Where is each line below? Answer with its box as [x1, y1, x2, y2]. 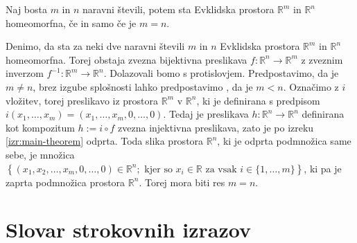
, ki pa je [304, 161, 342, 175]
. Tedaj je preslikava [163, 107, 249, 121]
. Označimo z [283, 79, 339, 93]
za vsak [205, 164, 237, 174]
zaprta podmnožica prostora [6, 174, 125, 189]
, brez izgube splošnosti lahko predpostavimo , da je [33, 79, 253, 93]
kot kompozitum [6, 120, 75, 134]
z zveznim [301, 52, 343, 66]
